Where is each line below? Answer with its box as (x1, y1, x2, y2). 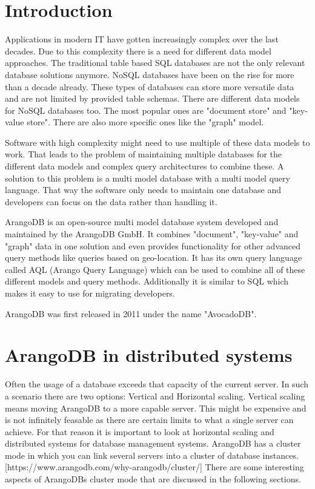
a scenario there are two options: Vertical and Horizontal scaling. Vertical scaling (5, 389, 305, 402)
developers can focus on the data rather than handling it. (5, 195, 217, 208)
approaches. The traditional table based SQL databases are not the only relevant (5, 56, 305, 69)
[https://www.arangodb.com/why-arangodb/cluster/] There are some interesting (5, 461, 304, 473)
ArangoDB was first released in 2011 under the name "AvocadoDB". (5, 307, 257, 320)
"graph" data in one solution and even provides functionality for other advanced (5, 239, 301, 252)
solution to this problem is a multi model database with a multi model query (5, 171, 290, 184)
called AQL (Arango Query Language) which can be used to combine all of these (5, 263, 305, 275)
